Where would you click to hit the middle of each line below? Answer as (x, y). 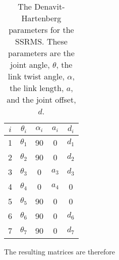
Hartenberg (41, 18)
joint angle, (30, 64)
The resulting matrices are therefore (60, 251)
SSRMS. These (41, 41)
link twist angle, (36, 76)
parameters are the (41, 53)
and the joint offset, (41, 99)
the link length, (37, 88)
